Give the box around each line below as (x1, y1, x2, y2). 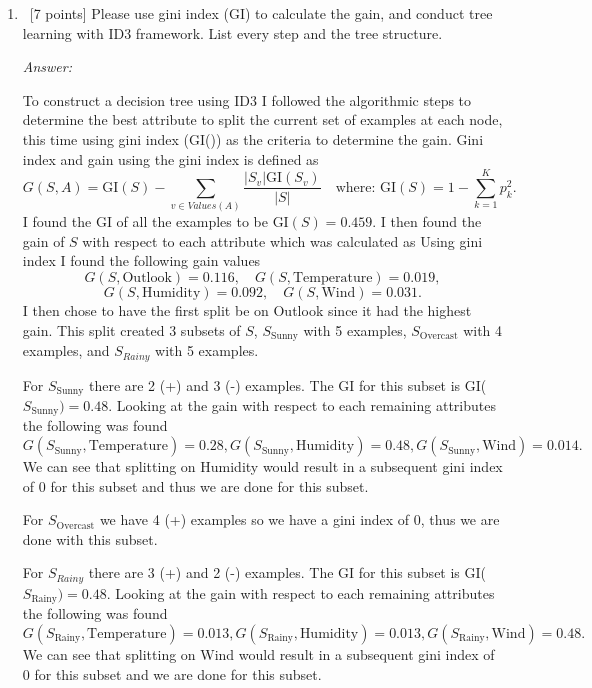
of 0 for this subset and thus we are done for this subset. (22, 475, 369, 496)
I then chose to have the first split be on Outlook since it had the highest (22, 300, 472, 321)
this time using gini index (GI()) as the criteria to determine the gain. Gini (22, 128, 484, 149)
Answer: (22, 56, 73, 77)
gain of (22, 230, 65, 251)
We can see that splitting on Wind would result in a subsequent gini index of (22, 643, 495, 664)
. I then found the (372, 211, 482, 232)
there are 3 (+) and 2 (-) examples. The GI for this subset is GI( (88, 562, 487, 583)
